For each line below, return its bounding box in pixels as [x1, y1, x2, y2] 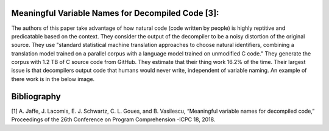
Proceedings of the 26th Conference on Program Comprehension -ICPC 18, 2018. [11, 116, 216, 123]
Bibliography [11, 91, 61, 102]
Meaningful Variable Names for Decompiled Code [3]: [11, 8, 219, 18]
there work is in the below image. [11, 75, 95, 82]
